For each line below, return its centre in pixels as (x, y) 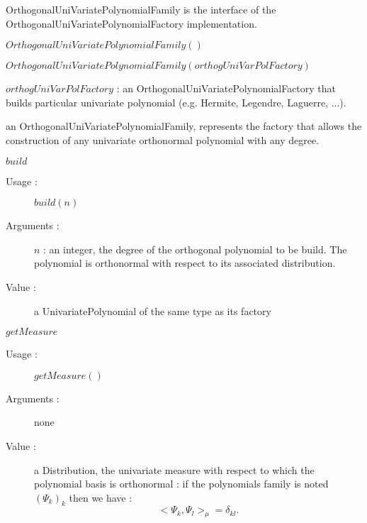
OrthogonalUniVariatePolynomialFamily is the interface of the (141, 9)
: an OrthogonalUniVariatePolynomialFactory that (226, 88)
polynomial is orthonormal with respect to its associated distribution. (185, 263)
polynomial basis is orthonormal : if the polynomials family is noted (181, 484)
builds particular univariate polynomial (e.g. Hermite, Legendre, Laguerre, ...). (176, 102)
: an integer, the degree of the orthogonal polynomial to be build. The (195, 249)
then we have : (101, 497)
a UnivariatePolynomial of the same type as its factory (153, 310)
